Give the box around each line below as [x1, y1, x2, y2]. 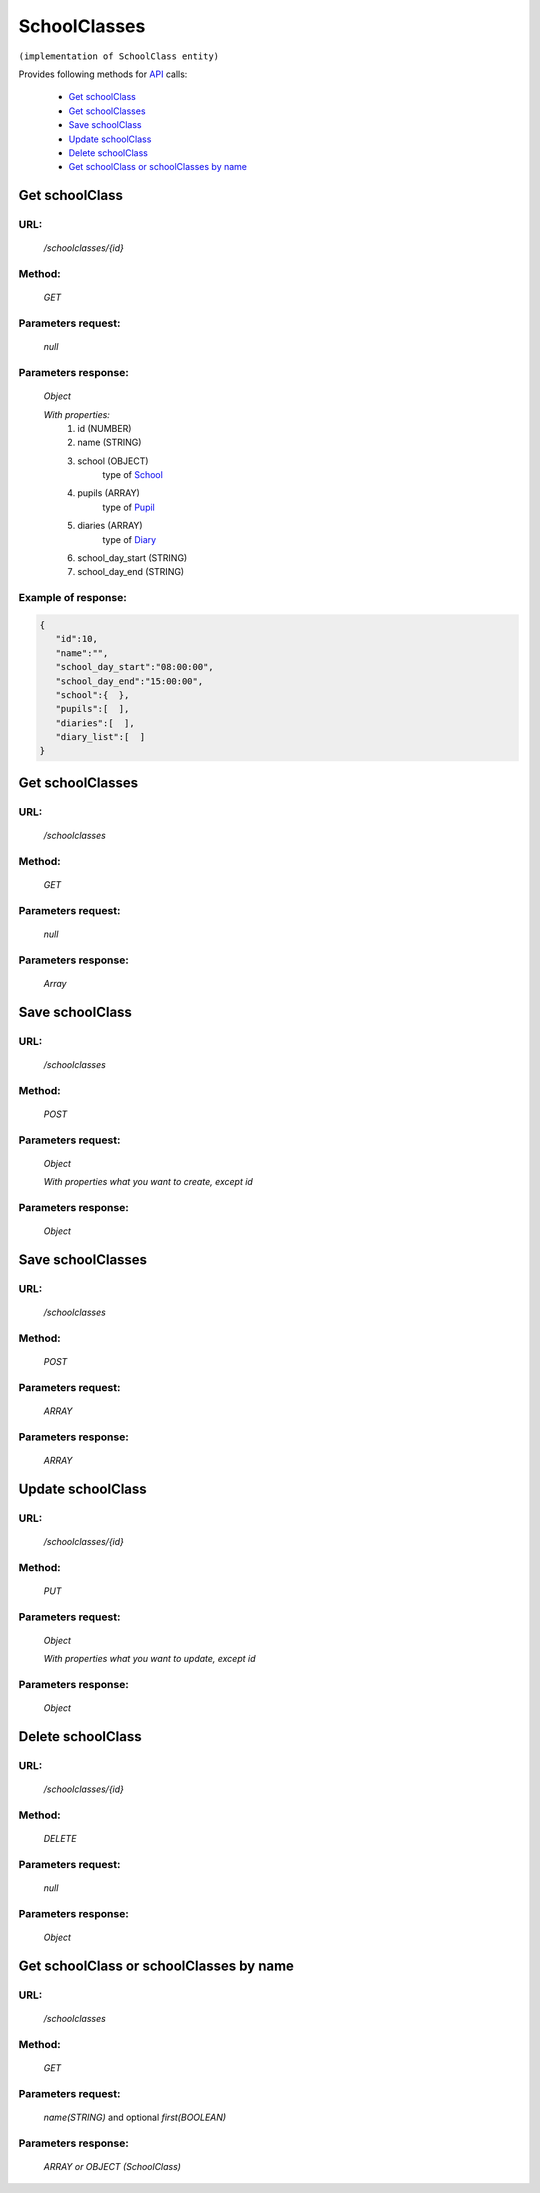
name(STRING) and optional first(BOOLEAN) [43, 2111, 227, 2123]
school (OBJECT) [77, 455, 149, 467]
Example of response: [18, 591, 127, 605]
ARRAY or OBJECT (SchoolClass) [43, 2160, 182, 2172]
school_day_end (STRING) [77, 566, 185, 578]
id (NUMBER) [77, 422, 132, 434]
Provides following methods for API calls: [18, 68, 188, 80]
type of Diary [102, 533, 157, 545]
